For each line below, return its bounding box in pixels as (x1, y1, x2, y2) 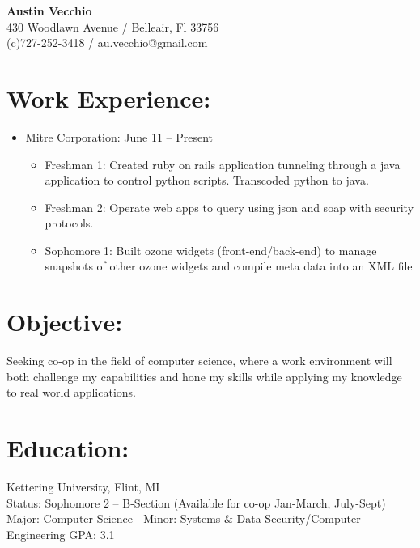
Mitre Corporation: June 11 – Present (25, 128, 214, 145)
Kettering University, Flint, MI (6, 478, 160, 495)
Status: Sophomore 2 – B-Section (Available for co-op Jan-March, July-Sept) (6, 494, 386, 511)
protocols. (45, 215, 94, 232)
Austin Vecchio (6, 2, 92, 19)
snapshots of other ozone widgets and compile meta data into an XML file (45, 257, 413, 274)
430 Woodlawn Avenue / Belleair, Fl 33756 (6, 18, 219, 35)
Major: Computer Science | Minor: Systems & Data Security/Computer (6, 510, 361, 527)
